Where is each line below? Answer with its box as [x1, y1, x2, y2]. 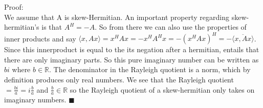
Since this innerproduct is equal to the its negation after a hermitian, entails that [4, 44, 259, 55]
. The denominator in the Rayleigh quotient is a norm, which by [49, 64, 251, 75]
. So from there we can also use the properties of [95, 21, 247, 32]
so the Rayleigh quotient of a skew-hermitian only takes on [70, 84, 255, 95]
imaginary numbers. [4, 94, 67, 105]
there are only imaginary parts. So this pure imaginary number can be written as [4, 54, 259, 64]
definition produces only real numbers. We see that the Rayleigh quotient [4, 74, 234, 85]
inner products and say [4, 33, 76, 44]
